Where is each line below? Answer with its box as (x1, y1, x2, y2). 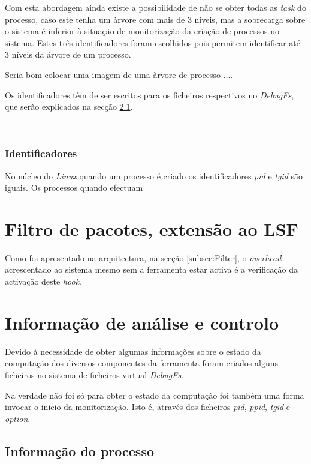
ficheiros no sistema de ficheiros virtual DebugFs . (5, 368, 184, 381)
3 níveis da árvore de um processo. (5, 48, 131, 61)
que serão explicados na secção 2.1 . (5, 100, 133, 113)
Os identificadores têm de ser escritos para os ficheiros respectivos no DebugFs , (5, 88, 294, 101)
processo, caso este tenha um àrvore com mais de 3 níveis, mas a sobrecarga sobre (5, 13, 306, 25)
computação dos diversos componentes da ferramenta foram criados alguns (5, 357, 279, 369)
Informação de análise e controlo (5, 310, 279, 334)
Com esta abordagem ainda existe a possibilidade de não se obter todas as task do (5, 1, 306, 13)
